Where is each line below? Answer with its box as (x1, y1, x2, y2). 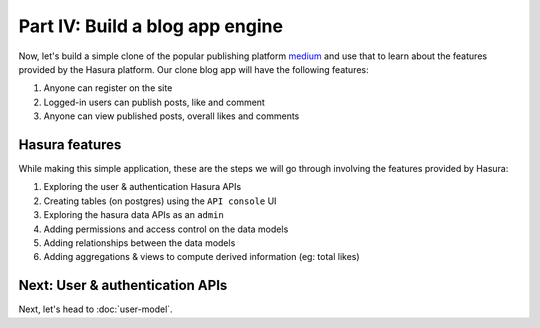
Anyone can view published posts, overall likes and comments (43, 110, 300, 122)
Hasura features (18, 136, 122, 153)
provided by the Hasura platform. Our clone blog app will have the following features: (18, 63, 369, 75)
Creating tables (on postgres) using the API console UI (43, 195, 277, 207)
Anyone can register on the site (43, 82, 173, 94)
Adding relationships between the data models (43, 236, 236, 249)
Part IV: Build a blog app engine (18, 15, 284, 37)
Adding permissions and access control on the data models (43, 223, 289, 235)
